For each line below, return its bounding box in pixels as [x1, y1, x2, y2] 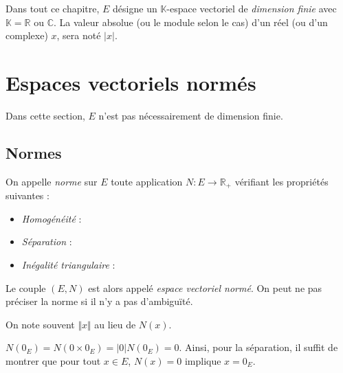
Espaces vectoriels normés [5, 68, 256, 96]
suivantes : [5, 188, 49, 203]
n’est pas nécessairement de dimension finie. [98, 108, 283, 122]
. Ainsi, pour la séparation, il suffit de [179, 340, 338, 354]
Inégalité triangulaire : [21, 257, 115, 271]
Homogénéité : [21, 211, 82, 225]
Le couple [5, 280, 46, 295]
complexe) [5, 28, 48, 43]
